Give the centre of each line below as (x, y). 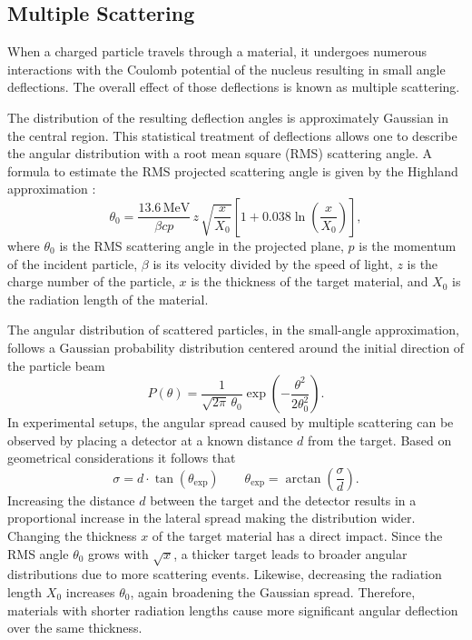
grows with (118, 553)
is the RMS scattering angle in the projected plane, (202, 245)
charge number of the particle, (91, 281)
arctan (303, 479)
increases (90, 592)
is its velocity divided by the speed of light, (273, 263)
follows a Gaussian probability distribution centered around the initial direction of (236, 347)
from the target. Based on (380, 440)
